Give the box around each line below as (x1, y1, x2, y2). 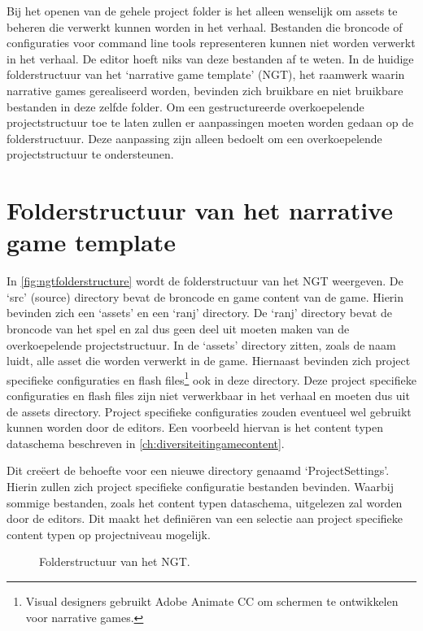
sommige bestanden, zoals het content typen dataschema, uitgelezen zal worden (7, 494, 403, 511)
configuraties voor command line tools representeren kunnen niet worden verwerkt (7, 34, 416, 51)
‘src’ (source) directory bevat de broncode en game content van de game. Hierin (7, 288, 404, 305)
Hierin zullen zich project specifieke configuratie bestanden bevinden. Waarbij (7, 478, 394, 495)
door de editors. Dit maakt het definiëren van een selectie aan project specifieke (7, 510, 403, 527)
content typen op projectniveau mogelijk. (7, 525, 211, 542)
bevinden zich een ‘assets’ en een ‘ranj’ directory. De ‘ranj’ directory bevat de (7, 304, 392, 321)
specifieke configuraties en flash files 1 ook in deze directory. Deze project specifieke (7, 368, 416, 388)
